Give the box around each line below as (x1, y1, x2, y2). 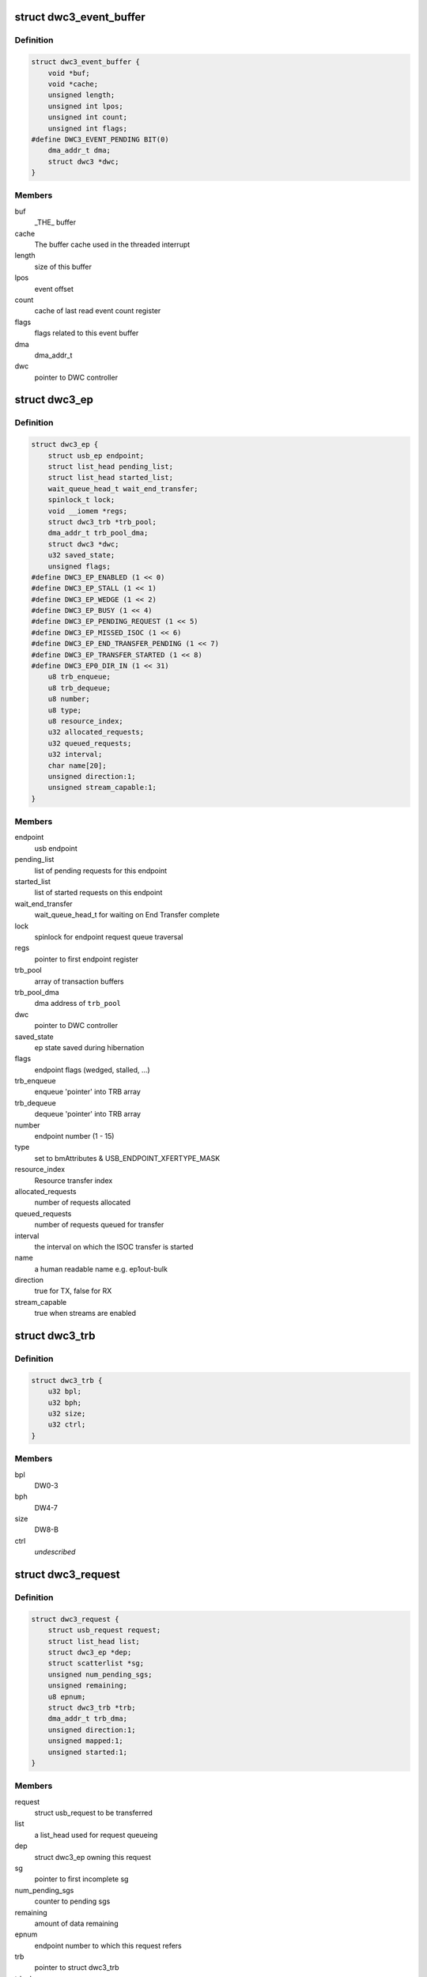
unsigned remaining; (47, 1681, 128, 1690)
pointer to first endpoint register (34, 954, 138, 964)
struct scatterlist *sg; (47, 1659, 145, 1668)
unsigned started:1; (47, 1748, 128, 1756)
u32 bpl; (47, 1387, 82, 1396)
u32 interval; (47, 750, 103, 759)
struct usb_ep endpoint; (47, 451, 145, 460)
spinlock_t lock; (47, 495, 115, 505)
